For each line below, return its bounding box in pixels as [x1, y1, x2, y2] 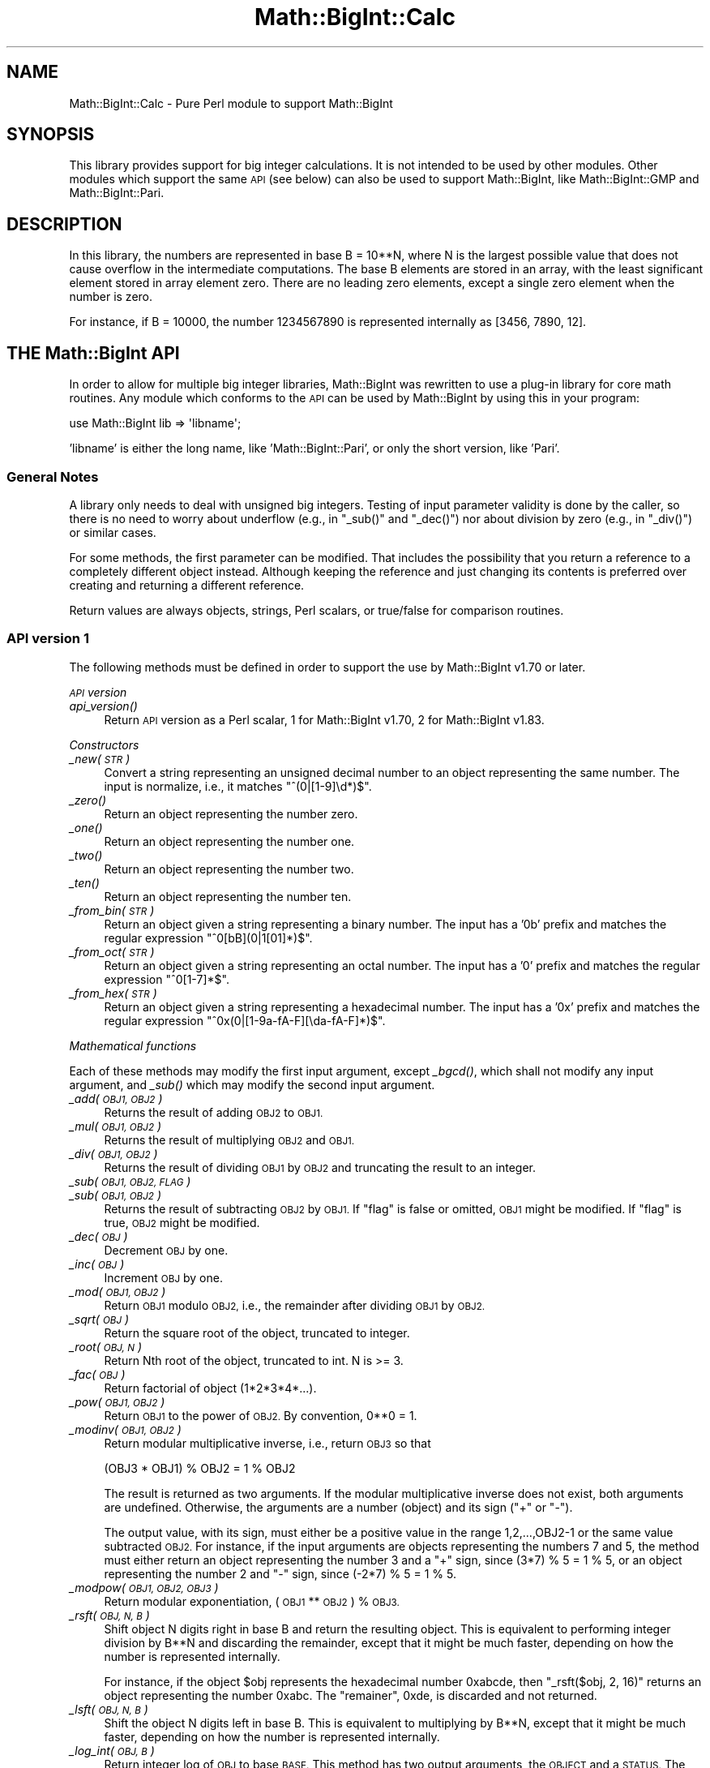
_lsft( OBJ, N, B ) [69, 1701, 148, 1716]
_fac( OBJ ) [69, 1367, 126, 1381]
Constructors [69, 737, 139, 752]
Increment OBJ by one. [104, 1270, 223, 1285]
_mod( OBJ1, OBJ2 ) [69, 1284, 166, 1298]
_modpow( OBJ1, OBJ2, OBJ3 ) [69, 1580, 219, 1594]
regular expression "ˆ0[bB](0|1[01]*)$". [104, 930, 313, 945]
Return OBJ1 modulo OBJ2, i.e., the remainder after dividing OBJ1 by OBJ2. [104, 1298, 485, 1312]
